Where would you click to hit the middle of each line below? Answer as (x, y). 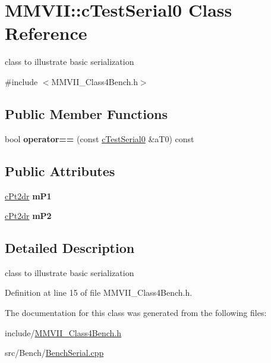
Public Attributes (60, 170)
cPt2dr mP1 (28, 195)
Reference (46, 33)
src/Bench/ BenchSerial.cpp (54, 353)
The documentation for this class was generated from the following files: (136, 313)
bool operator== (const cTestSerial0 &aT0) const (100, 138)
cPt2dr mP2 (28, 216)
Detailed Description (70, 248)
